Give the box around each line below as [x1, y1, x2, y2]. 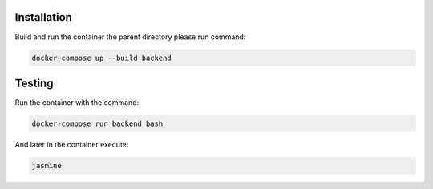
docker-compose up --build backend [31, 53, 172, 62]
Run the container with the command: [14, 98, 140, 107]
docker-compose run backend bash [31, 119, 164, 128]
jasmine [31, 161, 62, 170]
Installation [14, 10, 72, 24]
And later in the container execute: [14, 139, 129, 149]
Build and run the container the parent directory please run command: [14, 32, 246, 42]
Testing [14, 76, 54, 90]
